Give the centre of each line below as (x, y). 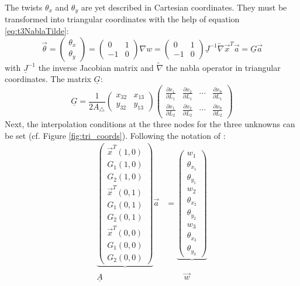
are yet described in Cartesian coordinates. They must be (184, 7)
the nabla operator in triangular (223, 67)
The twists (24, 7)
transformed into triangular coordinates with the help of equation (122, 19)
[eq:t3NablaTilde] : (37, 31)
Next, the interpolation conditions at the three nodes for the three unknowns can (150, 124)
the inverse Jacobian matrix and (96, 67)
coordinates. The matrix (48, 79)
